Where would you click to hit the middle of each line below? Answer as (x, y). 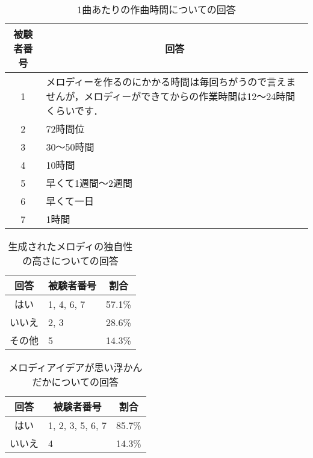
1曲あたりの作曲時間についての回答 (156, 9)
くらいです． (75, 111)
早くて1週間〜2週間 (89, 183)
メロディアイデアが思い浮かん (76, 367)
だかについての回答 (76, 382)
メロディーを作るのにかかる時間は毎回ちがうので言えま (171, 82)
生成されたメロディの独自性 (70, 246)
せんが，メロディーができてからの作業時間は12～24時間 (171, 96)
